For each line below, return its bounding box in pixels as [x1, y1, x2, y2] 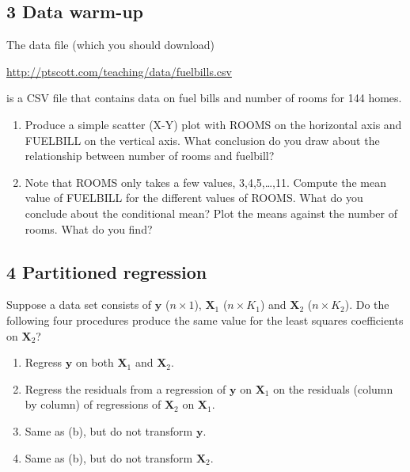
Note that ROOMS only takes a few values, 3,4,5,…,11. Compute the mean [25, 173, 386, 190]
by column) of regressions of [25, 396, 161, 413]
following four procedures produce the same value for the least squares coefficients [6, 311, 404, 328]
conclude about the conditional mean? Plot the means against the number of [25, 204, 397, 221]
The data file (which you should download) [6, 36, 214, 53]
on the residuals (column [273, 380, 393, 397]
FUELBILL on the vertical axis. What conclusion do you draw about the [25, 131, 380, 148]
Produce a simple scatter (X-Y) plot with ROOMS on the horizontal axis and [25, 116, 402, 132]
